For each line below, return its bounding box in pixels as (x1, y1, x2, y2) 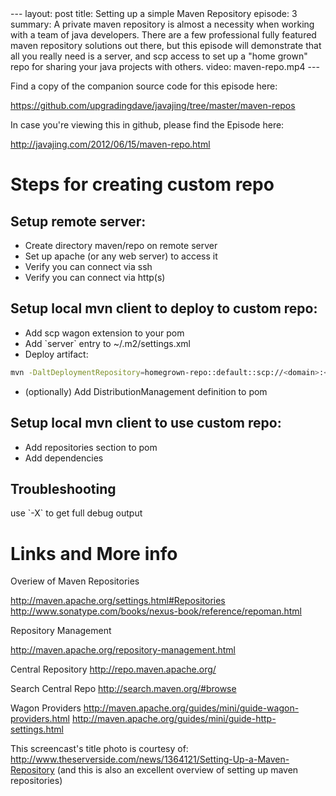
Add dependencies (24, 452, 104, 464)
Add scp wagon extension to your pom (24, 327, 185, 339)
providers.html (10, 713, 70, 725)
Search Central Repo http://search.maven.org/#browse (10, 683, 237, 695)
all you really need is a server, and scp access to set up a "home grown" (10, 50, 308, 62)
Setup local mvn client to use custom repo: (10, 415, 282, 432)
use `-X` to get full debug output (10, 507, 143, 519)
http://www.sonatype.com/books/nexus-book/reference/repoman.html (10, 605, 302, 617)
